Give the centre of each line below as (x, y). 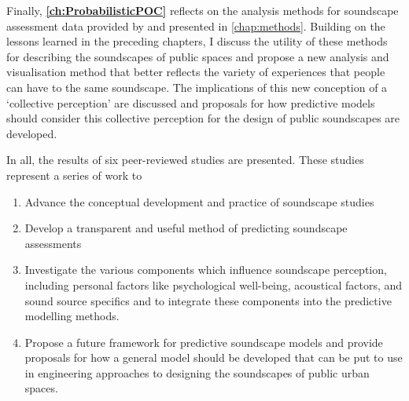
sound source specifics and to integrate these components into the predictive (208, 300)
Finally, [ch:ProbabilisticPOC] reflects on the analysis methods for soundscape (203, 10)
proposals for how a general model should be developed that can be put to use (214, 357)
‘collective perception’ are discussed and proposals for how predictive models (191, 102)
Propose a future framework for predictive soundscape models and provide (204, 342)
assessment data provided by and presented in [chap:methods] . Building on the (196, 26)
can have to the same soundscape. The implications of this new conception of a (197, 87)
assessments (53, 243)
